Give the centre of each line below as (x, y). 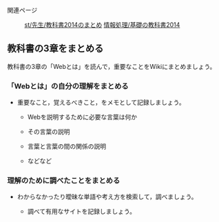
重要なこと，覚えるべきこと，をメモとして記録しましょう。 (101, 103)
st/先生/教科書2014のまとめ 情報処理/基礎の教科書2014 (102, 25)
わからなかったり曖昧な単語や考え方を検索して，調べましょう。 (107, 197)
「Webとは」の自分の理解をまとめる (68, 86)
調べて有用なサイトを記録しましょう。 (82, 212)
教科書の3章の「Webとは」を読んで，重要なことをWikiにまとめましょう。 (112, 66)
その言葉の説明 (49, 132)
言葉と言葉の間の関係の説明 (67, 146)
